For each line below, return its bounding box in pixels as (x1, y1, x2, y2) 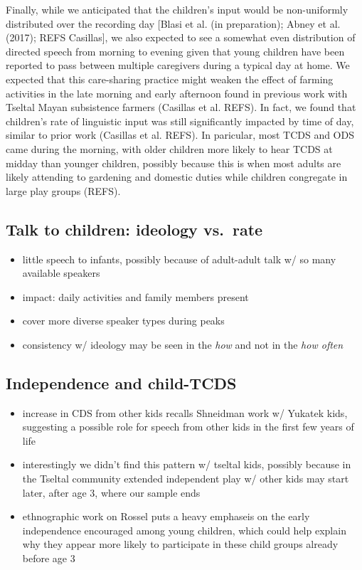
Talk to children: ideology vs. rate (6, 218, 263, 240)
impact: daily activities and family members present (22, 289, 249, 304)
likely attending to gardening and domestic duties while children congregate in (6, 169, 348, 184)
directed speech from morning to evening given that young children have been (6, 43, 345, 58)
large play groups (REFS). (6, 183, 121, 198)
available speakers (22, 265, 100, 280)
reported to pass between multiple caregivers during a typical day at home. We (6, 58, 350, 73)
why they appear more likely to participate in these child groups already (22, 537, 339, 551)
